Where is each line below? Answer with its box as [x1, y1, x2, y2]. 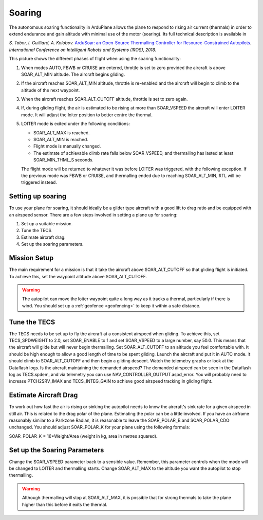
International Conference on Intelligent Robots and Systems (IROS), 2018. [9, 47, 157, 53]
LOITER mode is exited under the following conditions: [21, 121, 130, 126]
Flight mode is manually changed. [33, 143, 101, 149]
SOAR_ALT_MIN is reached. [33, 137, 89, 143]
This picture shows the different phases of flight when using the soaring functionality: [9, 56, 181, 62]
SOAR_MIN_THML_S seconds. [33, 157, 94, 163]
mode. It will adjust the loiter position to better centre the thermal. [21, 112, 153, 118]
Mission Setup [9, 254, 54, 262]
